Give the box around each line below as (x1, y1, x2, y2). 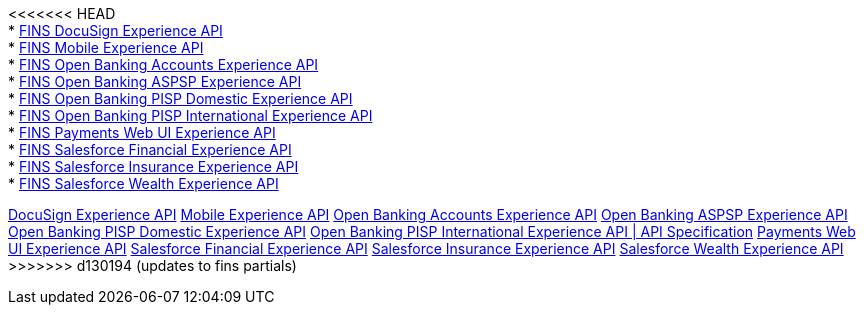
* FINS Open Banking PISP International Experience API (8, 107, 373, 124)
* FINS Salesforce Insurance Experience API (8, 158, 299, 175)
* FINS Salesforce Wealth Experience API (8, 175, 279, 192)
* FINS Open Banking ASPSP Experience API (8, 73, 302, 90)
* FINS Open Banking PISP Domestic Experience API (8, 90, 353, 107)
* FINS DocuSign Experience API (8, 22, 223, 39)
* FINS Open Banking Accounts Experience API (8, 56, 319, 73)
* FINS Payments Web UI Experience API (8, 124, 276, 141)
